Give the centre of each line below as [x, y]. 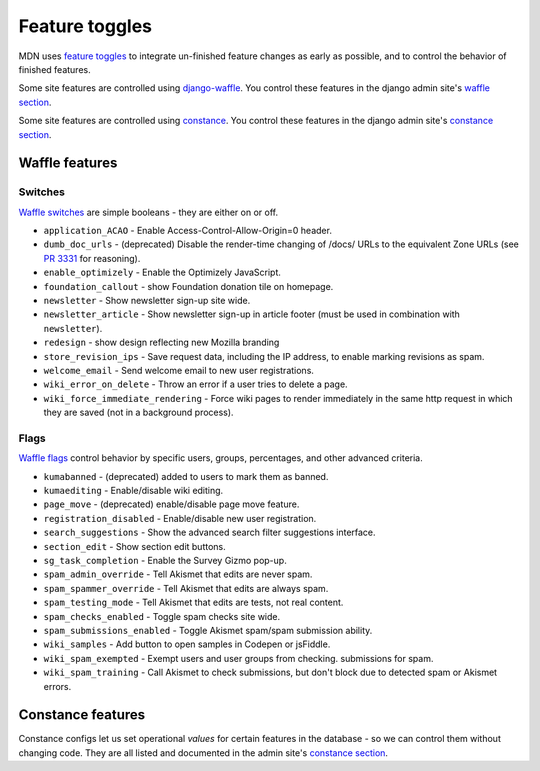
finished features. [54, 69]
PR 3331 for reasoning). [92, 258]
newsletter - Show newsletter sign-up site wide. [147, 300]
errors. [57, 686]
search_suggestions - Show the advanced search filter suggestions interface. [209, 532]
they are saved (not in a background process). [138, 412]
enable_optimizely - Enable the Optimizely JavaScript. [162, 272]
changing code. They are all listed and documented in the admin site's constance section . [203, 752]
